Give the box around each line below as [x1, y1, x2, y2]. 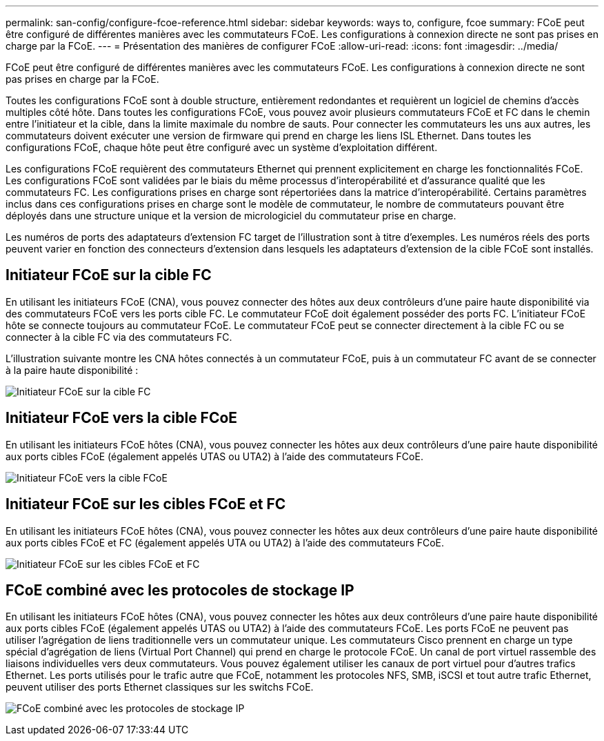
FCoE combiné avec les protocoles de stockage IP [6, 581, 354, 599]
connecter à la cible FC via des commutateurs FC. [6, 330, 232, 343]
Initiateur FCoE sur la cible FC [6, 266, 212, 284]
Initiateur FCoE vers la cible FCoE [6, 409, 238, 427]
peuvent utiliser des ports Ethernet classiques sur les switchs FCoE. [6, 681, 314, 693]
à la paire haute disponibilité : [6, 364, 139, 376]
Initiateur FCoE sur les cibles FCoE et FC [6, 495, 286, 513]
